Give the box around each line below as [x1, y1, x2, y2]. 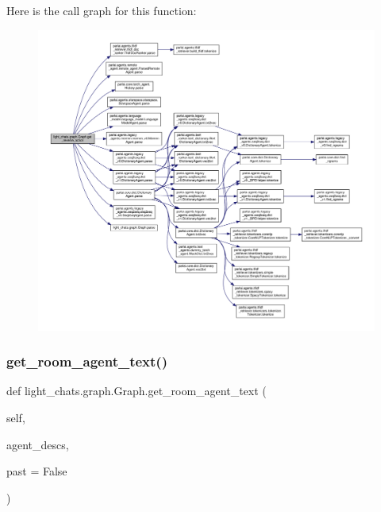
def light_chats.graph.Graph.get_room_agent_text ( [6, 382, 267, 399]
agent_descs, [6, 436, 69, 452]
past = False [6, 463, 67, 479]
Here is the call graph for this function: [6, 2, 197, 18]
